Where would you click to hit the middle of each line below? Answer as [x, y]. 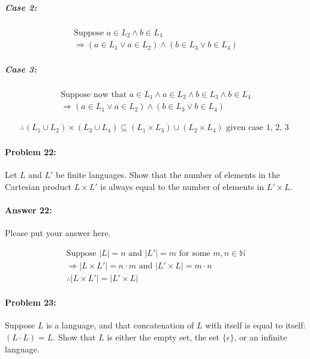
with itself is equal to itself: [255, 325]
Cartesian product [38, 186]
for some [195, 253]
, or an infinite [261, 337]
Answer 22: [28, 209]
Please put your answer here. [58, 232]
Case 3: [21, 69]
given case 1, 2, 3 [258, 128]
